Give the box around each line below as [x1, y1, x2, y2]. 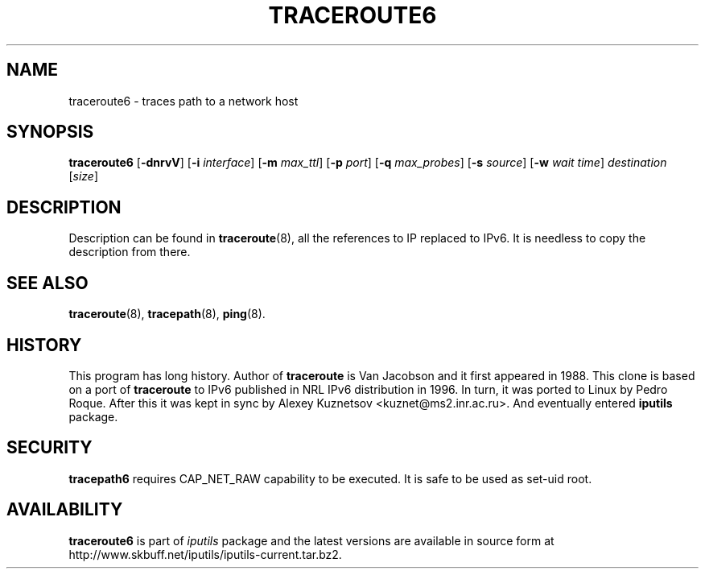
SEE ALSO [6, 272, 89, 293]
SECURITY [6, 437, 93, 458]
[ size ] [68, 169, 98, 184]
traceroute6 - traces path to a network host [68, 93, 299, 108]
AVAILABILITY [6, 499, 123, 520]
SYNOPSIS [6, 122, 94, 143]
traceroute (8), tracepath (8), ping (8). [68, 307, 266, 321]
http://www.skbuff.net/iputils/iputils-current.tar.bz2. [68, 547, 342, 561]
